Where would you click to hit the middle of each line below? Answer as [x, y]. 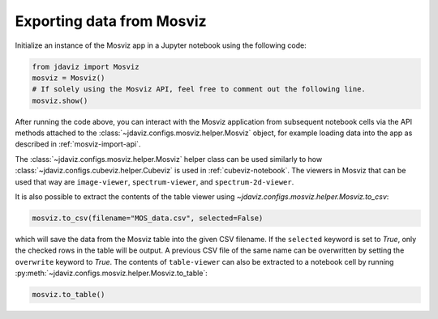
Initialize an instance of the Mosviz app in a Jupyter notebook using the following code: [161, 45]
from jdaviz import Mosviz [86, 66]
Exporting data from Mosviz [111, 21]
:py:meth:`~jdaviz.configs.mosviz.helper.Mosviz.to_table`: [112, 273]
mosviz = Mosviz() [69, 78]
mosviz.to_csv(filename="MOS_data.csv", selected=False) [148, 218]
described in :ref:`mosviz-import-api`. [78, 144]
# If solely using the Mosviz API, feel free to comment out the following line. [199, 89]
